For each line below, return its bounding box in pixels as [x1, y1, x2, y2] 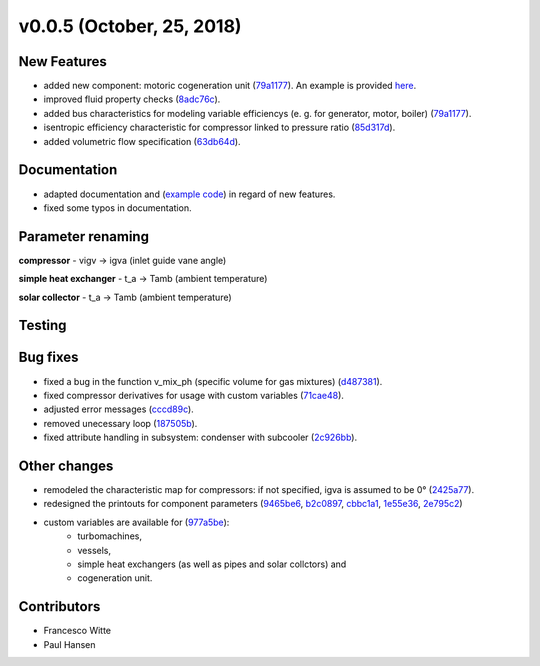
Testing [18, 317, 67, 334]
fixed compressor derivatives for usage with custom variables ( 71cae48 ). [43, 389, 345, 401]
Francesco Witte [43, 625, 112, 637]
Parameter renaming [18, 228, 150, 245]
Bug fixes [18, 349, 79, 366]
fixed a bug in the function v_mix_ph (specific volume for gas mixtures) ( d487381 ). [43, 375, 383, 387]
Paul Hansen [43, 638, 96, 650]
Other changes [18, 457, 114, 474]
